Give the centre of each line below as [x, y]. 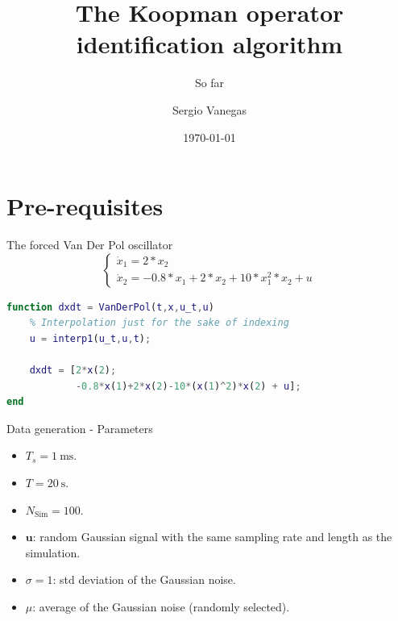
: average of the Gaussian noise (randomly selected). [161, 606]
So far [209, 83]
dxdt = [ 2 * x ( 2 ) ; [73, 370]
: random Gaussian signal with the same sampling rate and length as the [212, 537]
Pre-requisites [85, 206]
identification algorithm [209, 44]
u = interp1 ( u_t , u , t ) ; [90, 338]
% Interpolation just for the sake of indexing [159, 323]
